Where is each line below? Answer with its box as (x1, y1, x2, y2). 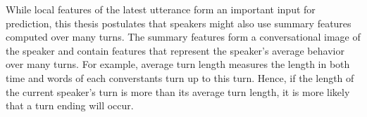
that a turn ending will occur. (6, 98, 134, 113)
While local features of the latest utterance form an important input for (6, 2, 316, 16)
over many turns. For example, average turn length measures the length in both (6, 57, 350, 71)
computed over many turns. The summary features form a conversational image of (6, 29, 361, 44)
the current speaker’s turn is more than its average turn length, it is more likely (6, 84, 350, 99)
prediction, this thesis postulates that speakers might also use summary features (6, 15, 352, 30)
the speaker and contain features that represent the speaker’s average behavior (6, 43, 344, 57)
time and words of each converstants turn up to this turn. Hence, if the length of (6, 70, 354, 85)
